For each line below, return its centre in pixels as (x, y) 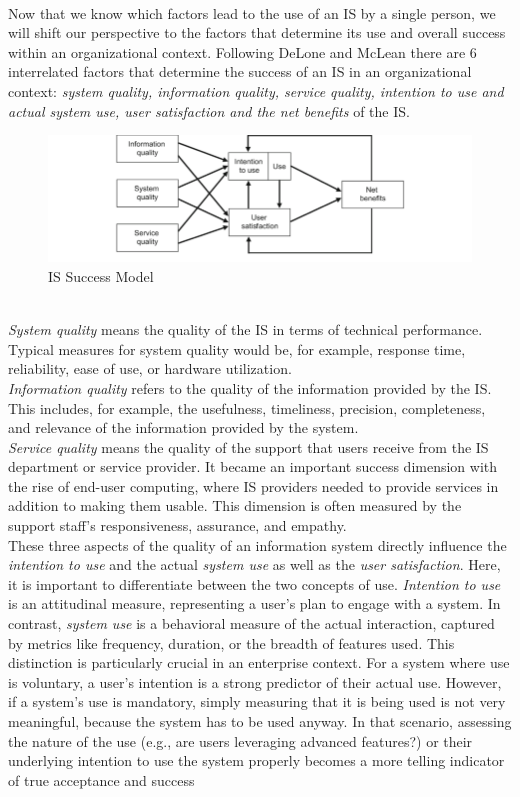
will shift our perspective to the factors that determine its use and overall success (257, 32)
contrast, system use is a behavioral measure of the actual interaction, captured (251, 623)
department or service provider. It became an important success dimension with (253, 466)
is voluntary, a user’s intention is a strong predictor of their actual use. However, (255, 681)
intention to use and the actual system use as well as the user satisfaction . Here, (254, 564)
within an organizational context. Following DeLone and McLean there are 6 (242, 51)
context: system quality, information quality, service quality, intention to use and (256, 90)
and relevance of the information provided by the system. (183, 427)
